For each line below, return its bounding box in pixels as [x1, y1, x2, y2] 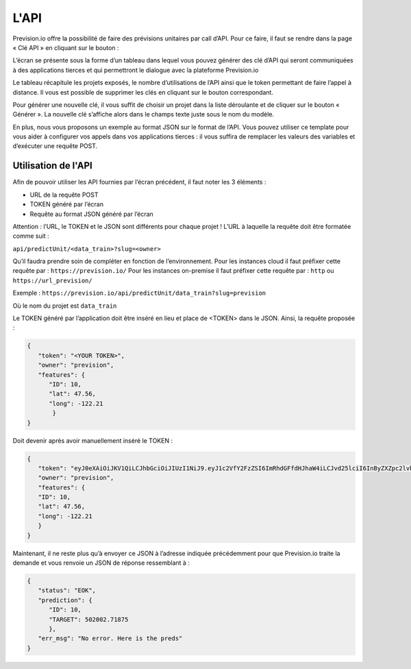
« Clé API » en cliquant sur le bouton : [12, 43, 119, 51]
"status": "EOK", [38, 587, 96, 594]
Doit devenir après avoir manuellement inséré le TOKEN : [12, 436, 173, 445]
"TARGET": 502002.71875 [49, 616, 129, 623]
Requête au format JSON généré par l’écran [29, 210, 153, 218]
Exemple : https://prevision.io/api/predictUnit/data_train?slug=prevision [12, 289, 266, 297]
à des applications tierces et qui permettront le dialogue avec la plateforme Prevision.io [12, 66, 259, 74]
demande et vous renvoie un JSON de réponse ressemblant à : [12, 559, 190, 567]
